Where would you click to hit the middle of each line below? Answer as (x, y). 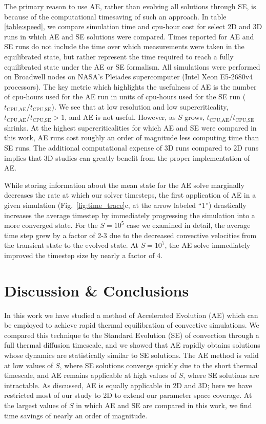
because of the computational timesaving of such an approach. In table (115, 16)
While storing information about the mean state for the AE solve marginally (124, 185)
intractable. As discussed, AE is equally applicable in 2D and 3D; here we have (128, 385)
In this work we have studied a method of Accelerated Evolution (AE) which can (131, 315)
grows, (195, 117)
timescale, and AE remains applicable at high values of (90, 375)
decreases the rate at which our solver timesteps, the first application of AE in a (130, 195)
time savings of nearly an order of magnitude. (76, 415)
